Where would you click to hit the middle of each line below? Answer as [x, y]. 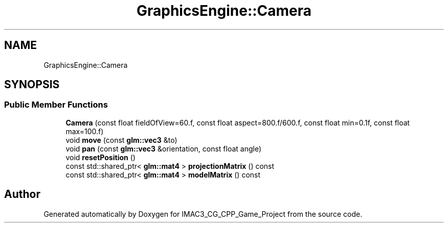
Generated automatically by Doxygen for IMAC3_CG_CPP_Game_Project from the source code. [203, 214]
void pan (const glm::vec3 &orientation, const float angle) [164, 148]
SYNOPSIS [32, 85]
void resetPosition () [100, 157]
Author [22, 194]
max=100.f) [85, 131]
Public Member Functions [56, 105]
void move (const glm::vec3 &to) [121, 140]
